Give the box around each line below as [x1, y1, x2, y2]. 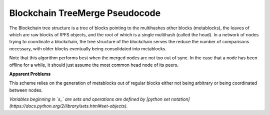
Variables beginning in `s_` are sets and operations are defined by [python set [9, 96, 170, 102]
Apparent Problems [9, 71, 51, 77]
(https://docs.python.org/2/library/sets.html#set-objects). [9, 103, 128, 109]
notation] [170, 96, 190, 102]
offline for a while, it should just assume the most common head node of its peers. [9, 62, 178, 68]
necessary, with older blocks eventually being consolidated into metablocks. [9, 45, 167, 52]
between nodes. [9, 87, 43, 93]
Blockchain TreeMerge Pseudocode [9, 7, 161, 18]
